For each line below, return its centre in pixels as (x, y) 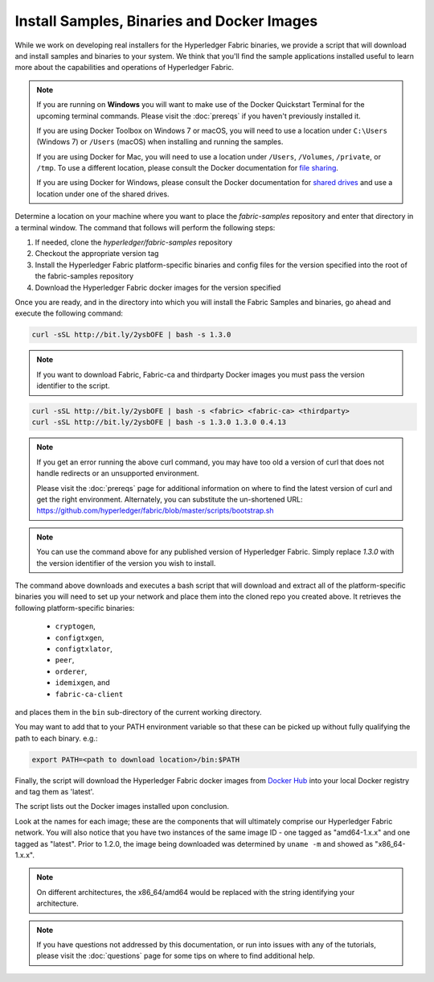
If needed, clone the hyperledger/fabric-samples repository (134, 242)
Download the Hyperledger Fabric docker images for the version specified (158, 287)
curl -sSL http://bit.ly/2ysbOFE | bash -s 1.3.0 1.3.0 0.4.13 (159, 422)
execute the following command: (69, 313)
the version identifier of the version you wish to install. (126, 563)
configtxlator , (84, 649)
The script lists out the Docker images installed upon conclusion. (122, 807)
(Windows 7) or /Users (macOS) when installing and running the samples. (160, 142)
